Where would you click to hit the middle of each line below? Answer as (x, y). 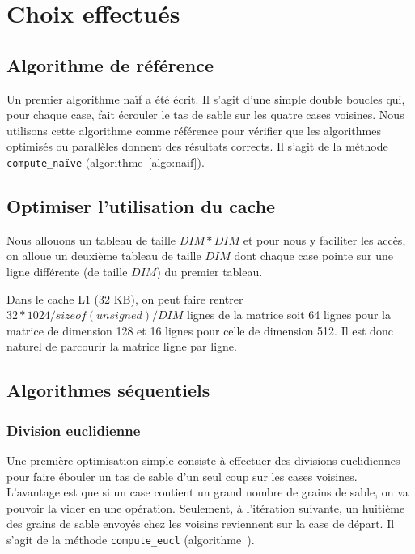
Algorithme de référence (110, 64)
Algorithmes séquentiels (108, 390)
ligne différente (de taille (67, 271)
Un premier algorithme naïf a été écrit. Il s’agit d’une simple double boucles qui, (206, 98)
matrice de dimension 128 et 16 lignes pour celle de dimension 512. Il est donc (200, 330)
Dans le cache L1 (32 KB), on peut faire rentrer (125, 298)
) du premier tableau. (210, 271)
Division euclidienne (74, 430)
